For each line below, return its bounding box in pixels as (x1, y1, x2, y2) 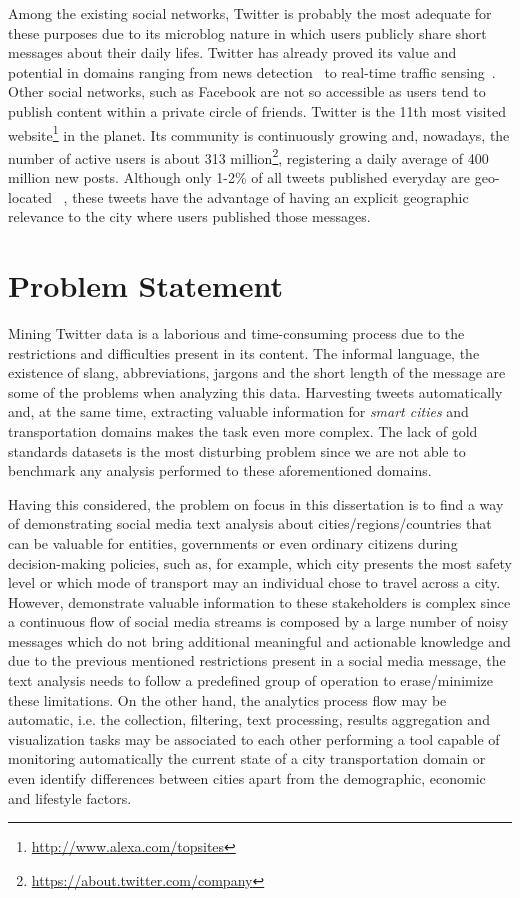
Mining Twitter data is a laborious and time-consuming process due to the (8, 322, 465, 343)
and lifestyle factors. (8, 787, 132, 808)
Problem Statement (8, 265, 283, 306)
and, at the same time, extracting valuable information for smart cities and (8, 401, 469, 422)
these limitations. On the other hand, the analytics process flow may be (8, 689, 447, 710)
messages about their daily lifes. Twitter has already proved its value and (8, 42, 457, 63)
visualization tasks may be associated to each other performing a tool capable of (8, 728, 500, 749)
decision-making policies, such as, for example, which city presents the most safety (8, 552, 512, 573)
